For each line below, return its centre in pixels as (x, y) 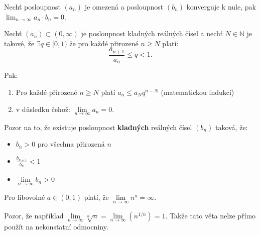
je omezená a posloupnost (124, 7)
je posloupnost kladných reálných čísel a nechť (152, 33)
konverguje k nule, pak (221, 7)
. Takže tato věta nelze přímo (211, 215)
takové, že (19, 43)
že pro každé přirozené (104, 43)
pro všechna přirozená (71, 144)
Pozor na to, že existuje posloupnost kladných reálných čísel (98, 127)
